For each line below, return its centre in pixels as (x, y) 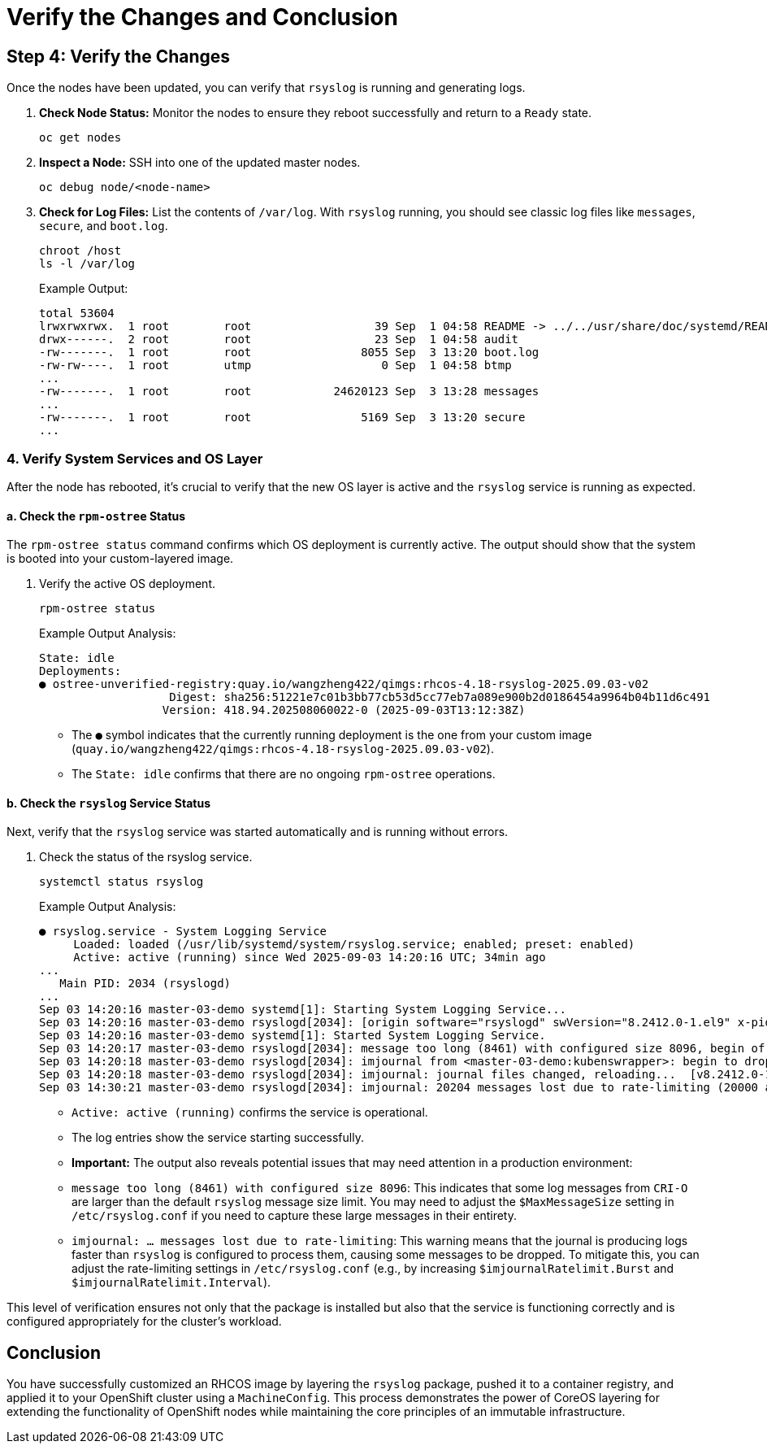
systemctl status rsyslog (121, 882)
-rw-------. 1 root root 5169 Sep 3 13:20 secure (282, 418)
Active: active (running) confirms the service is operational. (250, 1113)
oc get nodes (80, 138)
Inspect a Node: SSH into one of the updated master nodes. (200, 163)
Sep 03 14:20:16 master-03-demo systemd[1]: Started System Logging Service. (292, 1036)
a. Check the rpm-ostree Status (96, 516)
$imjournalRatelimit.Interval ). (171, 1282)
